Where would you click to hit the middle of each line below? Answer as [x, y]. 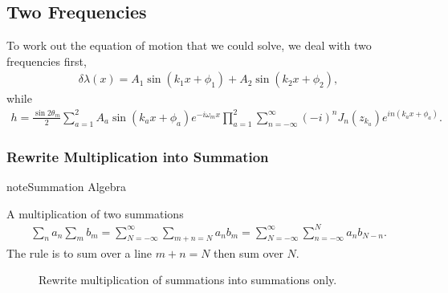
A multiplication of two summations [95, 213]
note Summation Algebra [67, 186]
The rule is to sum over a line [79, 252]
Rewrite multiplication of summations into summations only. [188, 280]
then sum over [248, 252]
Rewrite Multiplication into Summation [138, 156]
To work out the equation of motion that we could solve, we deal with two [189, 45]
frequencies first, [47, 61]
